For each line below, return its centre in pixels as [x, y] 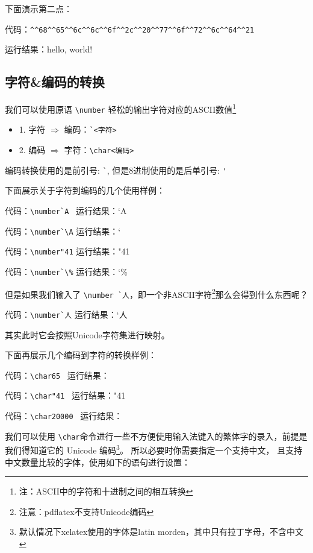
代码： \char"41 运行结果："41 [65, 395]
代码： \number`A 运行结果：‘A [66, 210]
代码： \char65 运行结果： [57, 375]
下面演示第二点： [39, 8]
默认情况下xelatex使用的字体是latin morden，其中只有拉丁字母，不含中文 [161, 532]
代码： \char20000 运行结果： [64, 416]
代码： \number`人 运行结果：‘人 [66, 314]
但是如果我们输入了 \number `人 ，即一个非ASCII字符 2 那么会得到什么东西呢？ [156, 293]
